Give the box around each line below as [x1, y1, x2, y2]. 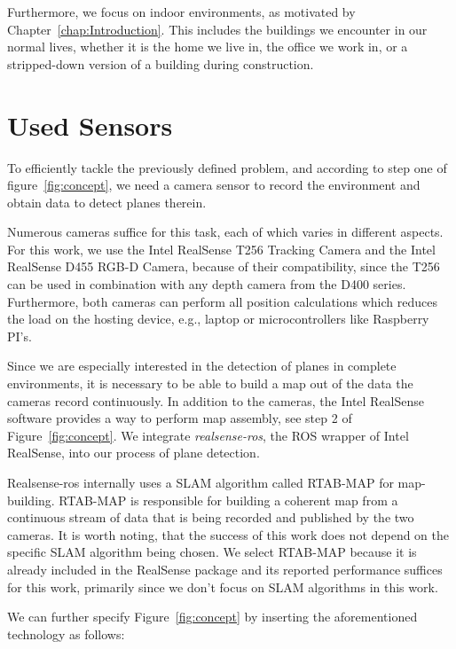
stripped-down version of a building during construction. [7, 54, 314, 73]
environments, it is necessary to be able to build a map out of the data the [7, 374, 413, 393]
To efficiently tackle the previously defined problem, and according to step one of [7, 158, 447, 176]
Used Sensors [7, 106, 173, 143]
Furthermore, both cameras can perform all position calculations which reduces [7, 292, 437, 310]
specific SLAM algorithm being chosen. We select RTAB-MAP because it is [7, 543, 417, 561]
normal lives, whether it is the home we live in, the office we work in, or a [7, 37, 408, 56]
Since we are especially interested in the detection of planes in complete [7, 356, 397, 375]
